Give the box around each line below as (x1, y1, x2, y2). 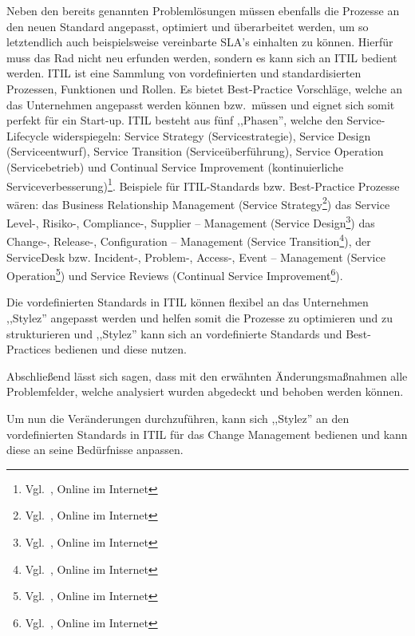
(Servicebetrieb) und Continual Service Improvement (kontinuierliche (6, 158, 344, 175)
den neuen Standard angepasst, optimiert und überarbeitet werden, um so (6, 18, 369, 34)
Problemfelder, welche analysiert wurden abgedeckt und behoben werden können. (6, 383, 404, 400)
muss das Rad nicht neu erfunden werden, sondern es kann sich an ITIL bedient (6, 49, 397, 65)
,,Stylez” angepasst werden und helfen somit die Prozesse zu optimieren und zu (6, 309, 393, 326)
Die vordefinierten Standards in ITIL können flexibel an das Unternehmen (6, 294, 369, 310)
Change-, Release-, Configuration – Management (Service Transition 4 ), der (6, 231, 371, 249)
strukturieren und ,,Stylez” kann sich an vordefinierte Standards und (6, 325, 342, 342)
